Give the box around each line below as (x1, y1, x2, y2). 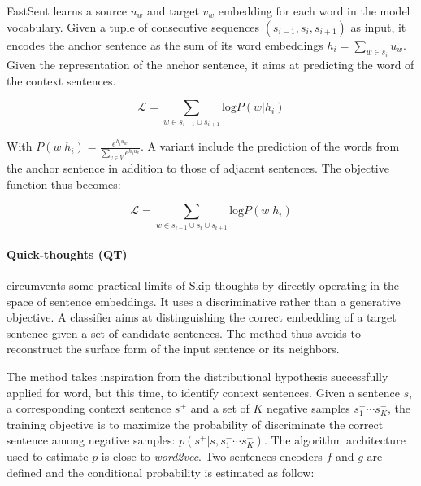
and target (147, 2, 199, 19)
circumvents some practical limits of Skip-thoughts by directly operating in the (7, 277, 400, 294)
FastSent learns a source (7, 2, 127, 19)
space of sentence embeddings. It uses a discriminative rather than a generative (7, 292, 401, 309)
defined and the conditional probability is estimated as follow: (7, 463, 315, 480)
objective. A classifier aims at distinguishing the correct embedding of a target (7, 309, 397, 326)
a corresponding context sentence (7, 400, 171, 417)
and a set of (190, 400, 250, 417)
